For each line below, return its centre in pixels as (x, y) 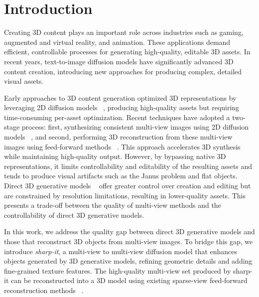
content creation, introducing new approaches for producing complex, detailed (123, 71)
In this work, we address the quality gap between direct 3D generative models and (129, 231)
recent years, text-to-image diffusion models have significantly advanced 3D (119, 61)
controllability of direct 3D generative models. (74, 215)
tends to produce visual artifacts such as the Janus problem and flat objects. (121, 176)
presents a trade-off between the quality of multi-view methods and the (113, 205)
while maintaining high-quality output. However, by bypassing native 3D (115, 156)
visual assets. (24, 81)
